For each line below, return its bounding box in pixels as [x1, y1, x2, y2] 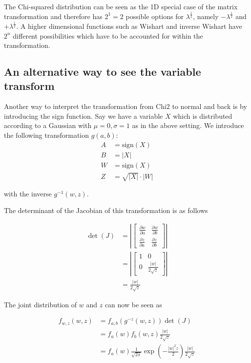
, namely [193, 11, 219, 21]
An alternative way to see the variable [4, 64, 201, 79]
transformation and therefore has [4, 11, 103, 21]
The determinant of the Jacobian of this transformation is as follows [4, 205, 208, 215]
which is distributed [173, 110, 232, 121]
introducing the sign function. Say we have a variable [4, 110, 163, 121]
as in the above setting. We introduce [132, 120, 244, 130]
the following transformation [4, 130, 89, 140]
